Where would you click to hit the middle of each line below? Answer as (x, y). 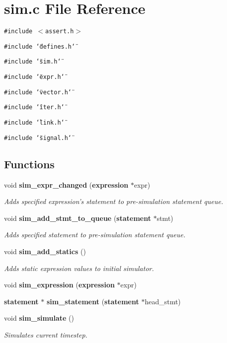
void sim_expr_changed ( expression (66, 184)
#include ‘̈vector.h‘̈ (38, 92)
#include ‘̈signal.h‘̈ (38, 138)
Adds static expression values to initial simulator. (79, 268)
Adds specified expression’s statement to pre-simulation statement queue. (114, 201)
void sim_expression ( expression (59, 285)
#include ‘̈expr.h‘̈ (34, 77)
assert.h (60, 32)
